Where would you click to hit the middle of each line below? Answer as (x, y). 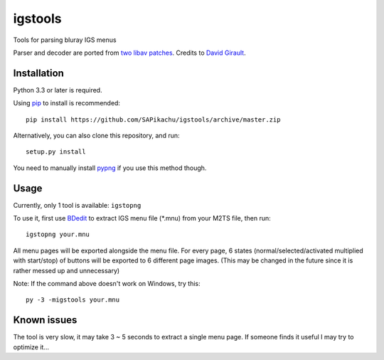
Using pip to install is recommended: (67, 103)
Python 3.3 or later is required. (58, 90)
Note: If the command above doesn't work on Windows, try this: (107, 284)
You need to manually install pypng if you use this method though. (110, 168)
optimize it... (31, 347)
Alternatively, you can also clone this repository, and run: (97, 136)
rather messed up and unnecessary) (66, 270)
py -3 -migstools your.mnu (73, 300)
